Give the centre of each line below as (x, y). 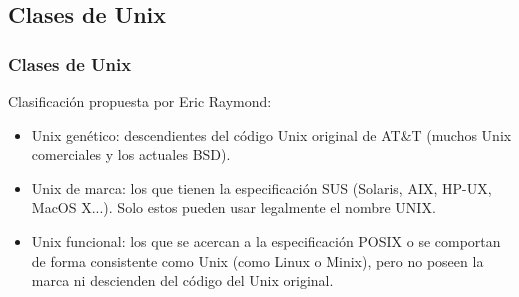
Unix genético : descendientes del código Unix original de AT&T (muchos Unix (271, 134)
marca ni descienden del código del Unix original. (182, 280)
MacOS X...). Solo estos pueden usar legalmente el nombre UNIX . (233, 207)
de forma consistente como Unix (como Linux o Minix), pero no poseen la (257, 260)
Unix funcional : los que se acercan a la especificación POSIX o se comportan (266, 240)
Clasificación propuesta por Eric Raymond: (140, 101)
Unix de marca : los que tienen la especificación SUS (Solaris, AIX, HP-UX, (261, 187)
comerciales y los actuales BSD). (131, 154)
